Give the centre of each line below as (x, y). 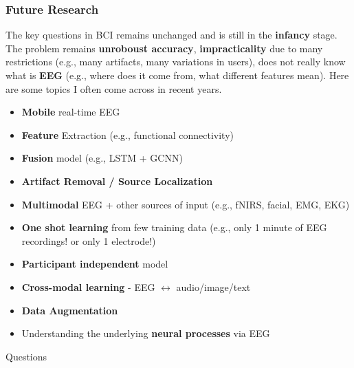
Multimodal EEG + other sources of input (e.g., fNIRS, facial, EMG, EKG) (186, 204)
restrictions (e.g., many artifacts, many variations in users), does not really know (176, 62)
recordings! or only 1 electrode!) (89, 240)
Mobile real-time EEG (71, 112)
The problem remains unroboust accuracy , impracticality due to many (164, 48)
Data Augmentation (70, 310)
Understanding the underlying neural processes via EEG (146, 333)
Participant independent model (95, 264)
